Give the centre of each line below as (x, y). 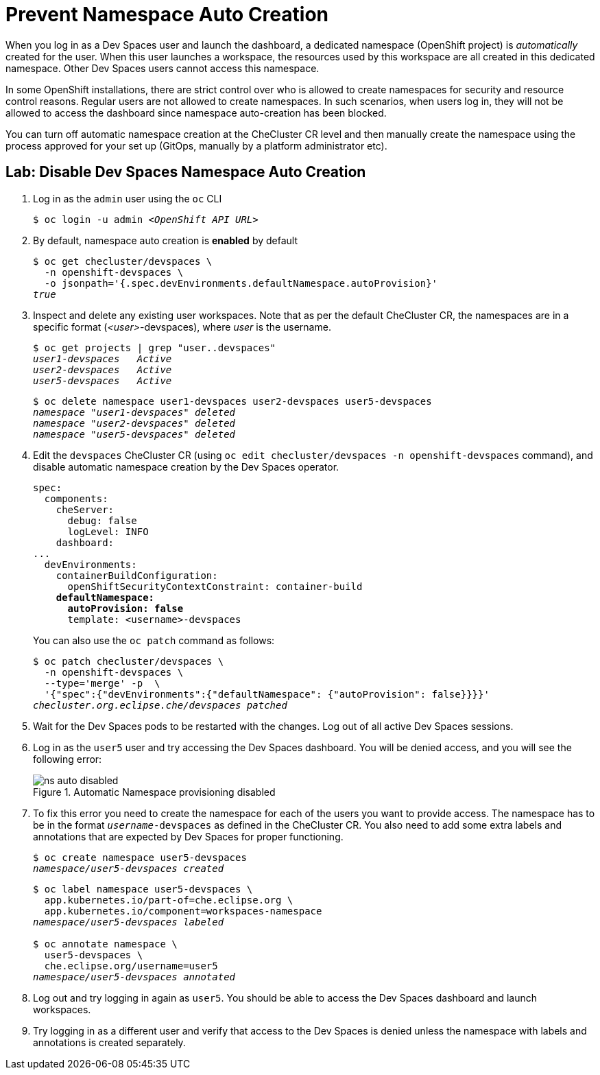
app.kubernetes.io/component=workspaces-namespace (183, 911)
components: (76, 498)
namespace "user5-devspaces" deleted (134, 434)
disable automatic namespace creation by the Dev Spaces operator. (186, 466)
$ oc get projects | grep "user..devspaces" (155, 347)
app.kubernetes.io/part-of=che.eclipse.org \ (169, 900)
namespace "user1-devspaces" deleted (134, 412)
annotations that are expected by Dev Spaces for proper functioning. (188, 836)
